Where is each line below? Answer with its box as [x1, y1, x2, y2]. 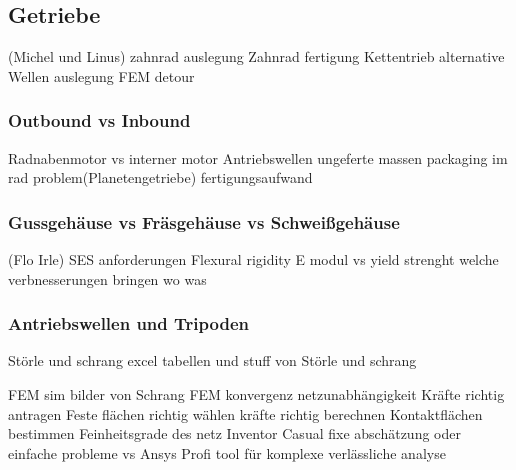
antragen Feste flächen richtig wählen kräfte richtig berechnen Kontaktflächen [8, 403, 483, 424]
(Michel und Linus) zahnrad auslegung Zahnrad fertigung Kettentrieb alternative [8, 46, 505, 67]
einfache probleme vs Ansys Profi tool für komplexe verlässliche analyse [8, 442, 446, 463]
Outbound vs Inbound [8, 108, 191, 133]
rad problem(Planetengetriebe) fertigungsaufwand [8, 167, 313, 188]
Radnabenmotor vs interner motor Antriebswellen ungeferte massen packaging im [8, 147, 508, 168]
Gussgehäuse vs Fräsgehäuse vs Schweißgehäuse [8, 209, 400, 234]
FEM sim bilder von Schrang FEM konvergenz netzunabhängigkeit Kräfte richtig [8, 384, 505, 405]
